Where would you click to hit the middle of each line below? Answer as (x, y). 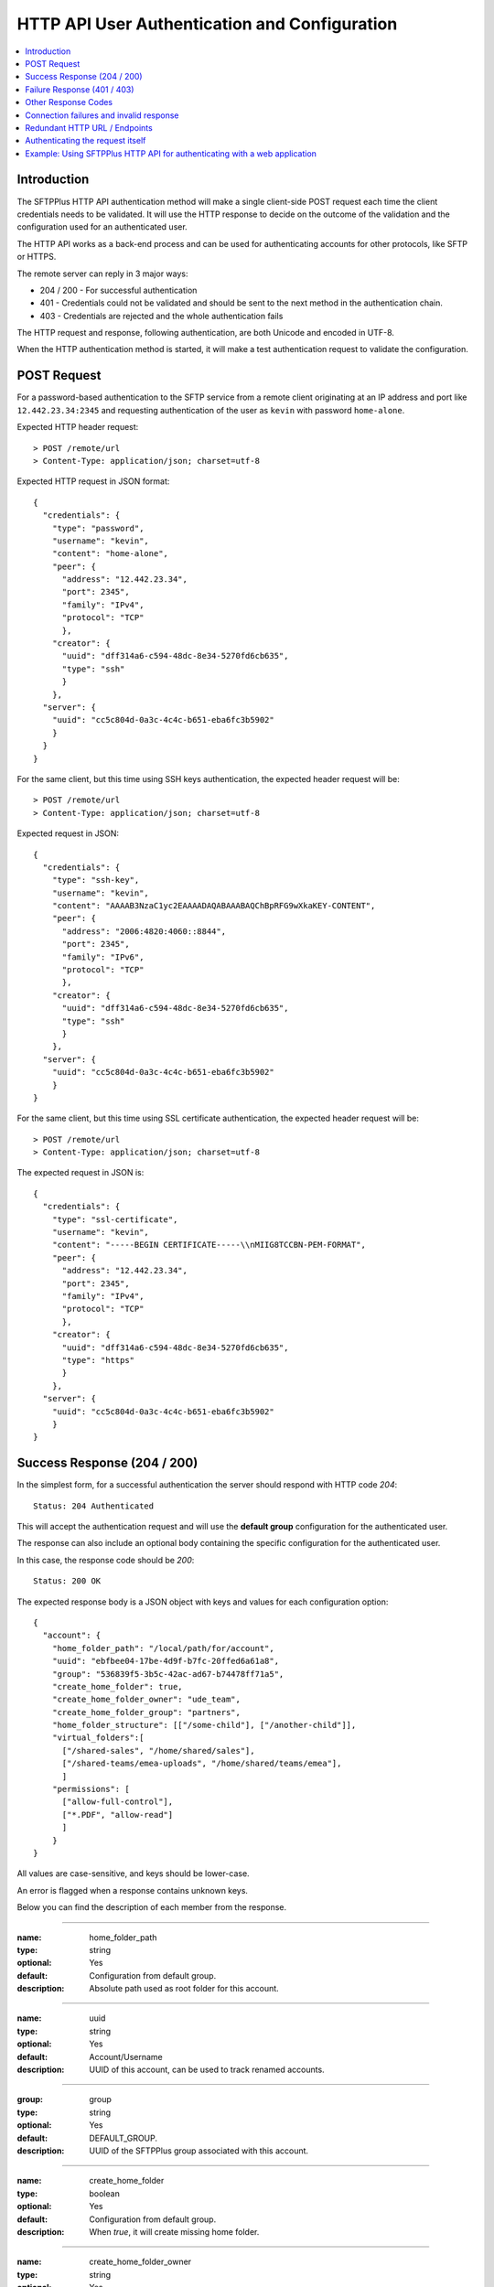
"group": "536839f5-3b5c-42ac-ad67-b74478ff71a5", (168, 1674)
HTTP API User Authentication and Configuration (207, 24)
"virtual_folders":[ (98, 1738)
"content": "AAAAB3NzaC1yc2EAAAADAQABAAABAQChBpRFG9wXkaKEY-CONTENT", (214, 906)
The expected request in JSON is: (81, 1173)
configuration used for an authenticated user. (102, 227)
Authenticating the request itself (86, 141)
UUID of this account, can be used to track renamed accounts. (207, 2070)
